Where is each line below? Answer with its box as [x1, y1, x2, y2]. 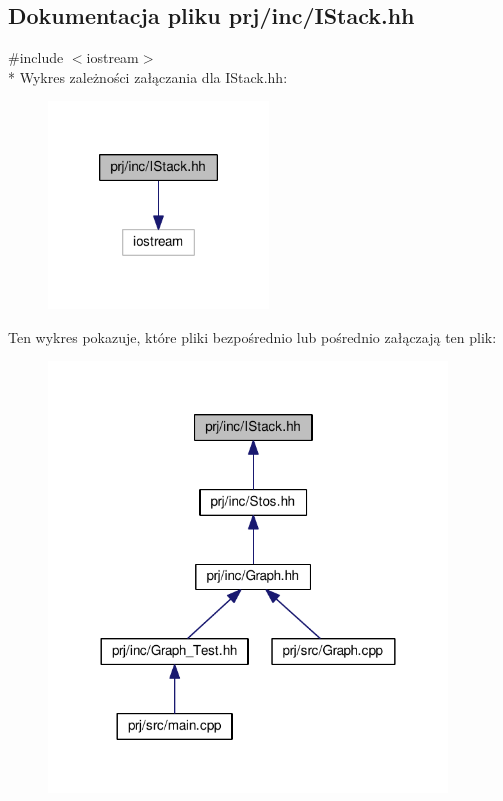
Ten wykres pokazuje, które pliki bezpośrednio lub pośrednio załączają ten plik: [8, 326, 497, 347]
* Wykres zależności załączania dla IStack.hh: [8, 66, 288, 87]
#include [8, 47, 64, 68]
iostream [86, 47, 139, 68]
